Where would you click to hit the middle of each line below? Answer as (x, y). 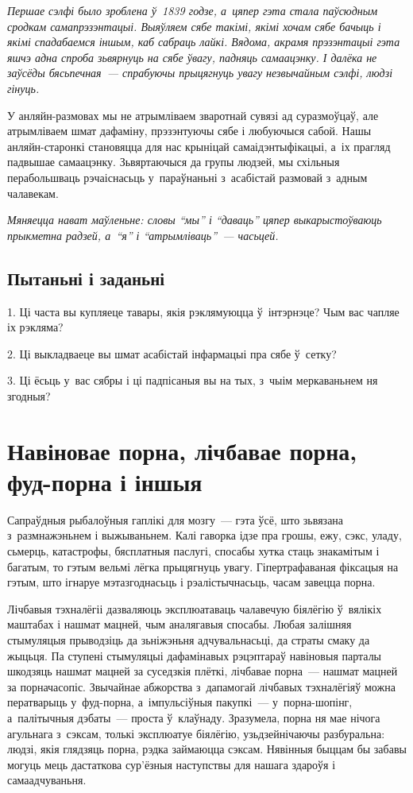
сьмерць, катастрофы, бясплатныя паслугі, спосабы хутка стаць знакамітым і (193, 550)
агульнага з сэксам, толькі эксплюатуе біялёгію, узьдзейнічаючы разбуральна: (196, 733)
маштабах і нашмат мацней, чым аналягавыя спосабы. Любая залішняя (179, 624)
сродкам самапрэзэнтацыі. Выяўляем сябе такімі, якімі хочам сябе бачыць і (194, 26)
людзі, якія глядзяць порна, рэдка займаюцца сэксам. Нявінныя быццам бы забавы (207, 749)
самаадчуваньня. (47, 780)
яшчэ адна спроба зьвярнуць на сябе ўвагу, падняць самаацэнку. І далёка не (192, 57)
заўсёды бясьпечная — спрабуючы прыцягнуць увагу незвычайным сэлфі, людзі (200, 73)
